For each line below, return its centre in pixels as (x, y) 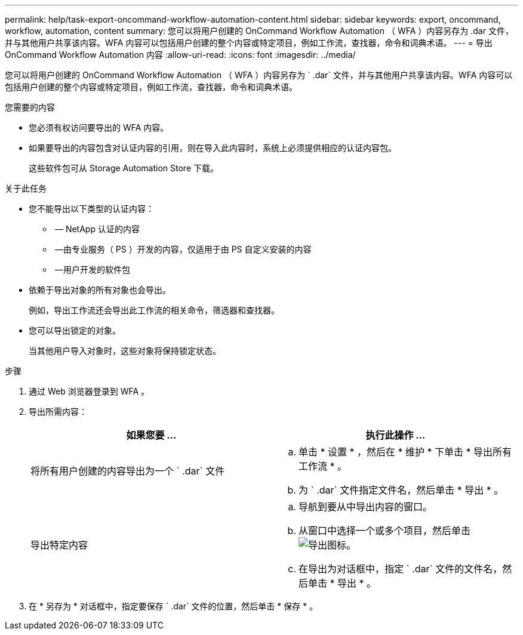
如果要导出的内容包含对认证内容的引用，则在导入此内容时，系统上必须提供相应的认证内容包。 (213, 148)
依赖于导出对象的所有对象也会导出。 (100, 290)
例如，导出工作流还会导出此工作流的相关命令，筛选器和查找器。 (154, 310)
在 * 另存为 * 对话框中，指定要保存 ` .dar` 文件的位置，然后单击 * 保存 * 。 (173, 606)
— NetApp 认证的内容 (97, 229)
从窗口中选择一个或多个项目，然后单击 (385, 531)
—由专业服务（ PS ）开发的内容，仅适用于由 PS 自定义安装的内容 (183, 249)
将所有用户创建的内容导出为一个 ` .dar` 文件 (128, 471)
